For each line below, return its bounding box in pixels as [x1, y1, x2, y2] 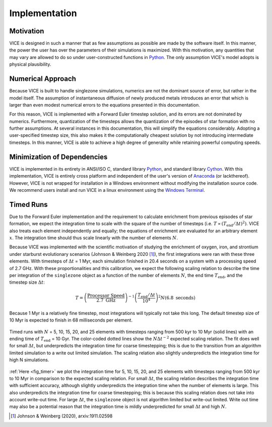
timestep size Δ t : [9, 279, 45, 285]
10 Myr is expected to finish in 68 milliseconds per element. [9, 317, 133, 323]
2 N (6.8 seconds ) [158, 294, 196, 300]
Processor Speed [87, 293, 125, 298]
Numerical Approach [9, 75, 77, 83]
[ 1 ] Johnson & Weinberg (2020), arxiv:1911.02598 [11, 413, 113, 419]
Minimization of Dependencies [9, 152, 108, 161]
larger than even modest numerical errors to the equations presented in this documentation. [9, 101, 200, 108]
